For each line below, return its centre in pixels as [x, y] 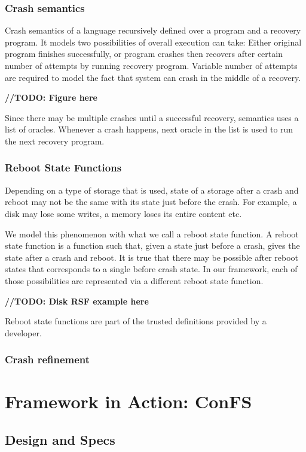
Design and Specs [60, 439]
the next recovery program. [55, 141]
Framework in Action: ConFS [128, 401]
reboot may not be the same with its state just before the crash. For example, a [151, 202]
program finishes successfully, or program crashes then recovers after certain [144, 54]
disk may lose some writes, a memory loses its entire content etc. [123, 213]
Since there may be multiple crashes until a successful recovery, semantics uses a [152, 117]
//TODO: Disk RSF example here [77, 301]
